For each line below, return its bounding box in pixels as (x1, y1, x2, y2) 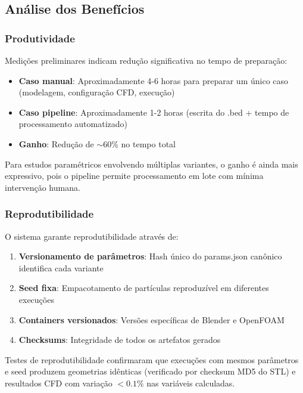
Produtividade (5, 30, 75, 45)
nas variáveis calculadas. (146, 376, 235, 389)
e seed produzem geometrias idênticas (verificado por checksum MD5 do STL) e (5, 365, 296, 377)
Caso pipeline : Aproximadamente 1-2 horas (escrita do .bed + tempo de (18, 106, 289, 118)
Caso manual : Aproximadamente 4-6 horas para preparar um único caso (18, 74, 289, 86)
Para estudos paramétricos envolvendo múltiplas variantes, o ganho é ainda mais (5, 157, 298, 170)
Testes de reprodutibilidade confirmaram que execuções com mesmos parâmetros (5, 353, 299, 366)
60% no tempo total (103, 137, 176, 150)
